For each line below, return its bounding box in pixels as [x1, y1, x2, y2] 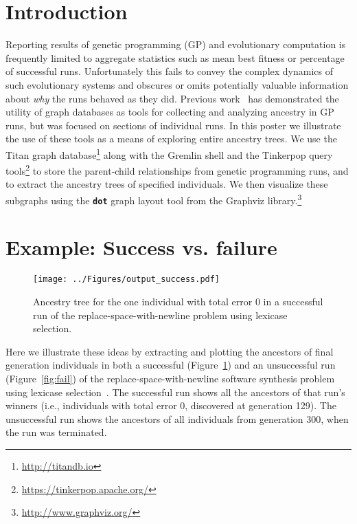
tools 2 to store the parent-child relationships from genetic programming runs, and [5, 162, 349, 177]
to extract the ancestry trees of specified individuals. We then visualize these [5, 177, 328, 191]
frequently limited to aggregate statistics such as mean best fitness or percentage [5, 50, 345, 65]
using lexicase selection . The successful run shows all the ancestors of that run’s [5, 384, 345, 399]
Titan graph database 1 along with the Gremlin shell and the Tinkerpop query [5, 145, 333, 162]
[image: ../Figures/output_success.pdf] [33, 274, 220, 285]
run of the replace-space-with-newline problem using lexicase [33, 307, 288, 322]
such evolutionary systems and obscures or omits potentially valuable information [5, 77, 349, 91]
